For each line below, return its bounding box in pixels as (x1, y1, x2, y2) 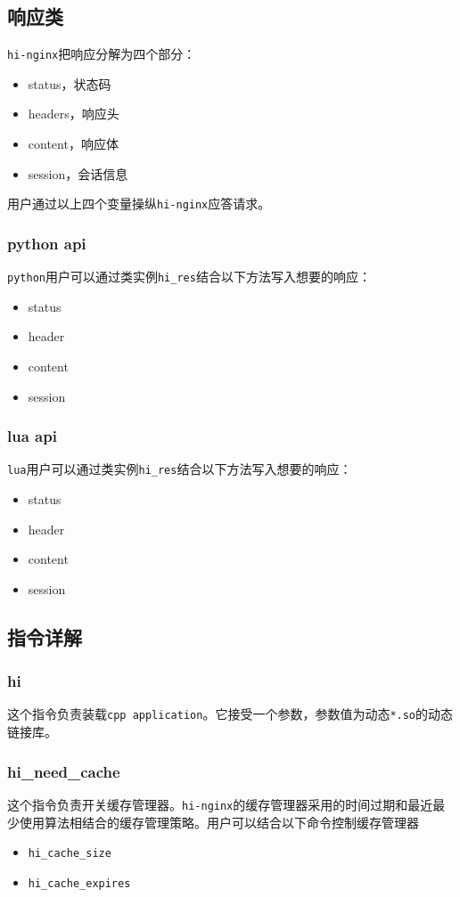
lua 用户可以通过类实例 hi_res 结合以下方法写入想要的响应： (7, 460, 352, 478)
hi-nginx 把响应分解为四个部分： (7, 45, 196, 63)
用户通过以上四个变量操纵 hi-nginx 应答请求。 (7, 194, 271, 213)
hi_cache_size (28, 847, 111, 860)
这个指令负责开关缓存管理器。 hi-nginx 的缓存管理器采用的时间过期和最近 (7, 795, 433, 813)
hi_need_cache (7, 760, 120, 782)
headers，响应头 (28, 104, 119, 123)
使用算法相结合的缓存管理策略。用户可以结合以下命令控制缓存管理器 (19, 812, 419, 831)
